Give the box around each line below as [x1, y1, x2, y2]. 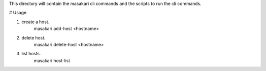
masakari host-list [33, 57, 70, 64]
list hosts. [21, 51, 41, 57]
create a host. [21, 19, 50, 25]
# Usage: [9, 10, 28, 16]
